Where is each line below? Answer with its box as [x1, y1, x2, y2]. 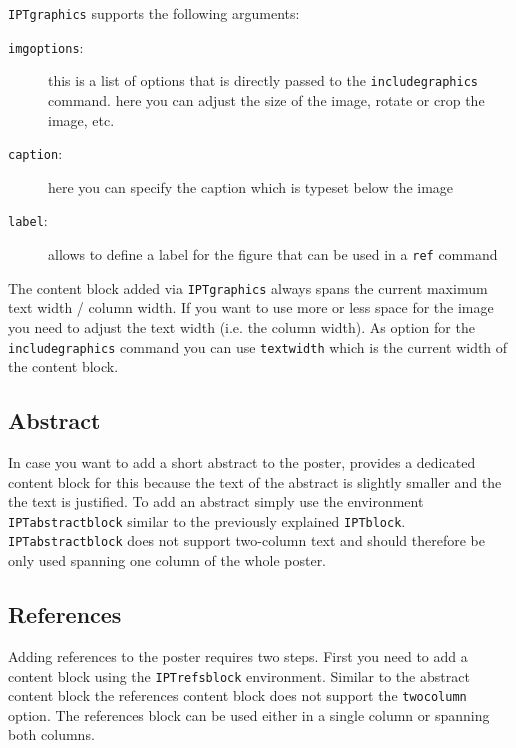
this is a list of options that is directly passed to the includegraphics [48, 70, 478, 91]
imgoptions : [8, 36, 84, 57]
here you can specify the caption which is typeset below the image [48, 176, 454, 197]
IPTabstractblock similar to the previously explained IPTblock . [8, 510, 406, 531]
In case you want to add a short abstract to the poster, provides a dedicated [8, 452, 476, 473]
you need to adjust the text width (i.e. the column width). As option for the [8, 316, 475, 337]
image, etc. [48, 109, 115, 130]
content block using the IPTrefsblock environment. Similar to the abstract [8, 665, 470, 686]
